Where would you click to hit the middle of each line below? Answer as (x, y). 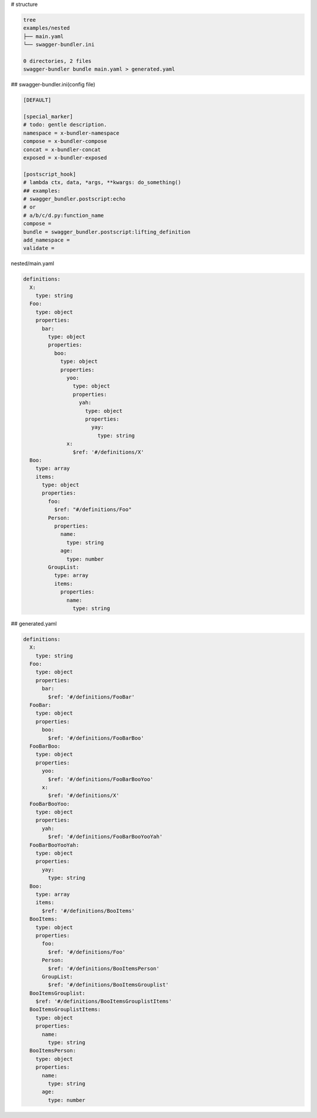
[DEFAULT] (37, 100)
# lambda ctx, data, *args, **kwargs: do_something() (102, 183)
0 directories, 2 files (58, 61)
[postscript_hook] (50, 174)
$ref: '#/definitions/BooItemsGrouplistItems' (104, 1002)
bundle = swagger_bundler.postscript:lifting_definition (107, 232)
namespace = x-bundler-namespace (71, 133)
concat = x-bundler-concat (62, 149)
